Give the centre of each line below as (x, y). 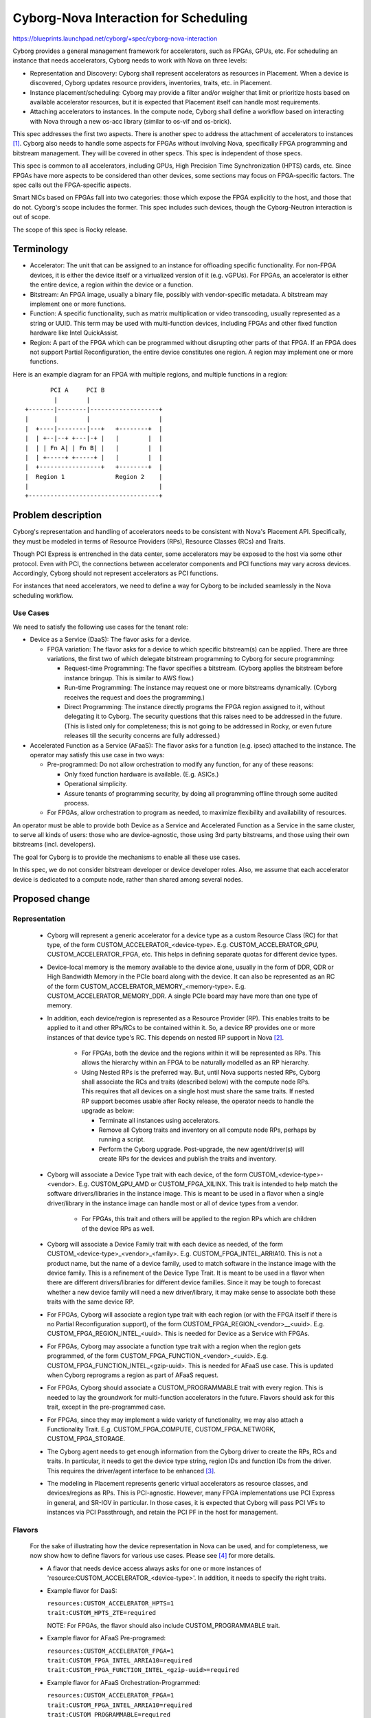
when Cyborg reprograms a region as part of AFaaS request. (133, 1375)
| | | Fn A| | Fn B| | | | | (94, 448)
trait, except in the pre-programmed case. (106, 1407)
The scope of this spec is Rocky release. (70, 230)
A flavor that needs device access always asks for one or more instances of (154, 1568)
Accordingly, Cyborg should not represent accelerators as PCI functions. (116, 573)
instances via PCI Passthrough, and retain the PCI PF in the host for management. (162, 1513)
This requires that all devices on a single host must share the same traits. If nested (198, 1091)
